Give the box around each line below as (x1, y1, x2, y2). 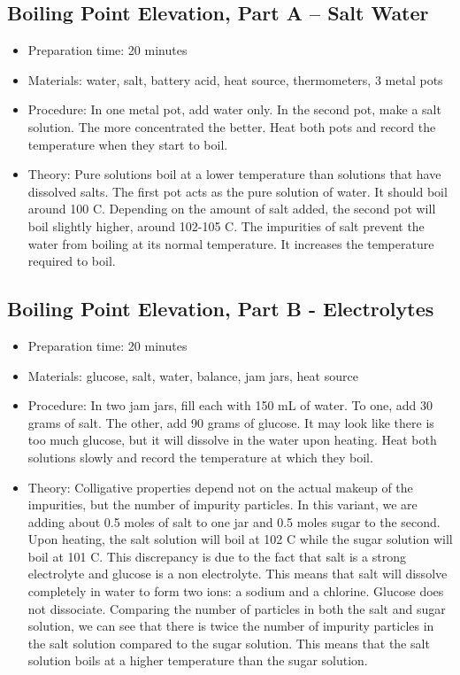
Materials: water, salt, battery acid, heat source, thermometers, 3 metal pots (27, 70, 443, 89)
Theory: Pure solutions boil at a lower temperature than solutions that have (27, 165, 441, 183)
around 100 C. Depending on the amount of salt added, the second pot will (27, 199, 436, 218)
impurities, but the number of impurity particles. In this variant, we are (27, 495, 418, 514)
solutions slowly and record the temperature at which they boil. (27, 447, 373, 466)
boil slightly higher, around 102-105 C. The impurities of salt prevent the (27, 216, 425, 235)
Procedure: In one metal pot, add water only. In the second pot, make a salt (27, 100, 441, 119)
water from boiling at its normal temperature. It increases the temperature (27, 234, 434, 252)
